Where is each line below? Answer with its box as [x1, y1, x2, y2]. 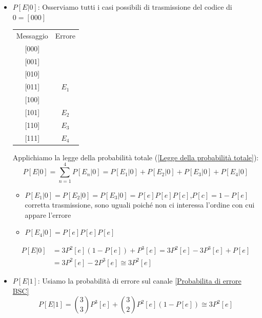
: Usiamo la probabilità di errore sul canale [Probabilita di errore [37, 275, 241, 286]
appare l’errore [25, 209, 71, 220]
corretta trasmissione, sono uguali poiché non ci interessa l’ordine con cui [25, 199, 255, 210]
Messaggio [16, 30, 48, 41]
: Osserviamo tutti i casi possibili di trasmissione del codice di [37, 2, 232, 12]
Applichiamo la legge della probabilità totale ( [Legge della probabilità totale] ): [12, 152, 259, 162]
